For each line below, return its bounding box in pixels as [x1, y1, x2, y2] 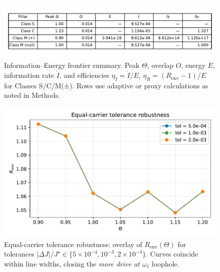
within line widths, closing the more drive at [4, 258, 140, 269]
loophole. [151, 258, 179, 269]
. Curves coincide [145, 249, 198, 259]
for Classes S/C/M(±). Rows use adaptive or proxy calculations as [4, 80, 208, 90]
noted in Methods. [4, 90, 60, 100]
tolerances [4, 249, 34, 259]
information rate [4, 70, 54, 80]
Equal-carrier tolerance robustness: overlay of [4, 239, 142, 249]
